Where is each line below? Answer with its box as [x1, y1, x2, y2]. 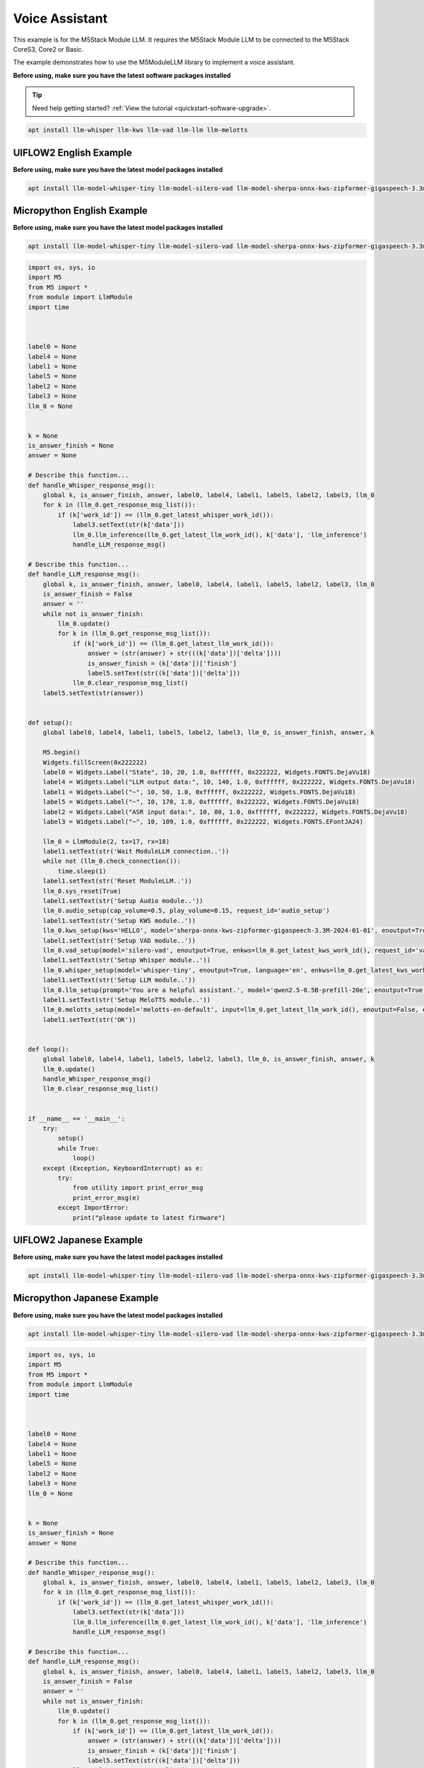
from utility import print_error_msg [72, 1184, 204, 1192]
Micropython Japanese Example [13, 1292, 159, 1304]
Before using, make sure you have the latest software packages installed [13, 71, 231, 79]
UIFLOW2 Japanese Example [13, 1234, 143, 1246]
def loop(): [28, 1045, 70, 1053]
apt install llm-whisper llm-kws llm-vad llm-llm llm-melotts [28, 126, 248, 134]
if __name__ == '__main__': [28, 1115, 125, 1122]
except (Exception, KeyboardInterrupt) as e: [42, 1164, 204, 1172]
